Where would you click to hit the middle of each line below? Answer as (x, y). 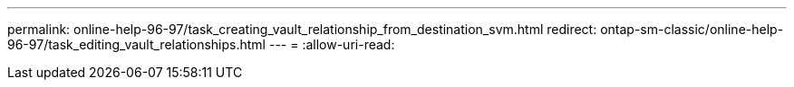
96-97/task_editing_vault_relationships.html (137, 44)
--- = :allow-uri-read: (332, 44)
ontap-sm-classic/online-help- (692, 29)
